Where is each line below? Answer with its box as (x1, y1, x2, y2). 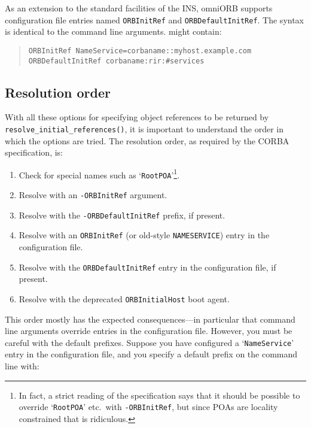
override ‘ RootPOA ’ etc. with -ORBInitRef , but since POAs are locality (19, 400, 278, 413)
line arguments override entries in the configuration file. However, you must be (5, 324, 292, 337)
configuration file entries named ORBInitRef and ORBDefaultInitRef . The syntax (5, 13, 304, 26)
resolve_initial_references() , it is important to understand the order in (5, 122, 284, 135)
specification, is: (5, 146, 63, 159)
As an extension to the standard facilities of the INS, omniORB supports (5, 2, 273, 14)
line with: (5, 360, 39, 372)
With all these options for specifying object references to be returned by (5, 111, 269, 123)
